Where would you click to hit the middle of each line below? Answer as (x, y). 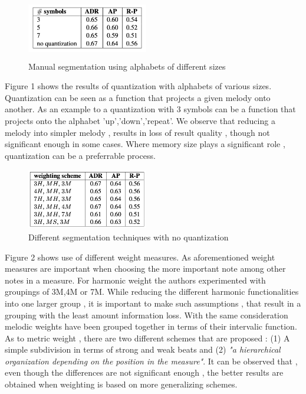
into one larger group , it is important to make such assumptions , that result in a (153, 303)
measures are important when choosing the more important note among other (145, 268)
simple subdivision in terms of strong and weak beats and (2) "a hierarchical (143, 349)
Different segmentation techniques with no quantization (129, 237)
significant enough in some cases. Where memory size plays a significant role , (145, 144)
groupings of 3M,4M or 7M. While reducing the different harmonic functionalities (152, 292)
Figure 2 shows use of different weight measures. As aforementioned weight (140, 257)
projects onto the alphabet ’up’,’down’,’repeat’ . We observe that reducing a (140, 120)
